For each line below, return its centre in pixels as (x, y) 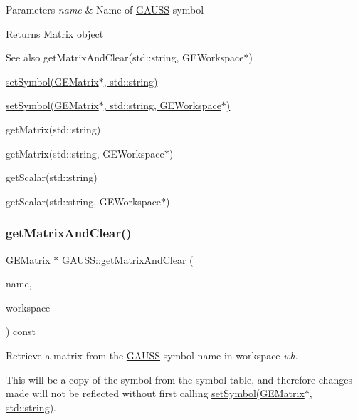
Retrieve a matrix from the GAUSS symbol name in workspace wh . (152, 355)
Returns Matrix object (55, 33)
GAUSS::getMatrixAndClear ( (127, 259)
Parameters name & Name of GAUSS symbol (105, 9)
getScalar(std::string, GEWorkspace (84, 201)
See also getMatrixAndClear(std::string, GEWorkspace (125, 57)
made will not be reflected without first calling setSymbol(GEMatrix (155, 393)
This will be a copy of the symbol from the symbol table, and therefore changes (179, 379)
